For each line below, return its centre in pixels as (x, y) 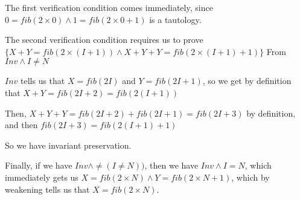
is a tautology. (175, 19)
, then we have (171, 165)
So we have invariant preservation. (68, 145)
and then (21, 125)
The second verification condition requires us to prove (104, 40)
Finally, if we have (39, 165)
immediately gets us (42, 177)
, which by (251, 177)
